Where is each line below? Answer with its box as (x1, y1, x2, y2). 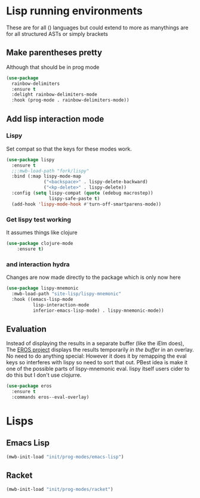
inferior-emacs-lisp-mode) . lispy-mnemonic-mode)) (32, 308, 164, 313)
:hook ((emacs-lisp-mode (11, 296, 73, 302)
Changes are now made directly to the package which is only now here (6, 273, 181, 281)
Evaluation (6, 324, 47, 334)
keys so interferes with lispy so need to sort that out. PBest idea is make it (6, 359, 188, 366)
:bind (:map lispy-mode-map (11, 173, 82, 180)
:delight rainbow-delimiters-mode (11, 91, 97, 98)
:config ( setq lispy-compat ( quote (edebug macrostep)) (11, 190, 153, 196)
